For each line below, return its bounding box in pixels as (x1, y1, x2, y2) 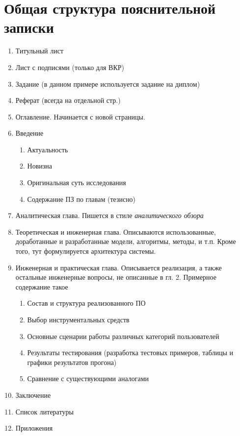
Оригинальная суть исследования (27, 177, 126, 188)
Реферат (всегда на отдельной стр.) (15, 95, 121, 105)
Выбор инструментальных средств (27, 315, 130, 324)
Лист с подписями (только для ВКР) (15, 62, 124, 72)
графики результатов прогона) (27, 357, 117, 367)
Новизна (27, 161, 53, 171)
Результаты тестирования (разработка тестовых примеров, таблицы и (27, 347, 234, 358)
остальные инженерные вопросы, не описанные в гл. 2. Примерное (15, 272, 216, 282)
